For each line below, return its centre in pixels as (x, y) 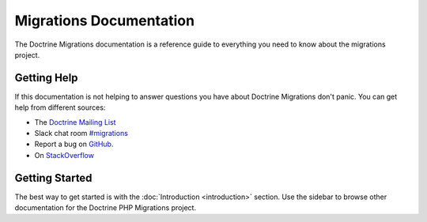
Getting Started (53, 178)
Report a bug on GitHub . (74, 144)
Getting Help (46, 78)
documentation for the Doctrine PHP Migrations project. (106, 208)
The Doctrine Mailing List (75, 122)
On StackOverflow (64, 155)
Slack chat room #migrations (81, 134)
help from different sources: (60, 107)
